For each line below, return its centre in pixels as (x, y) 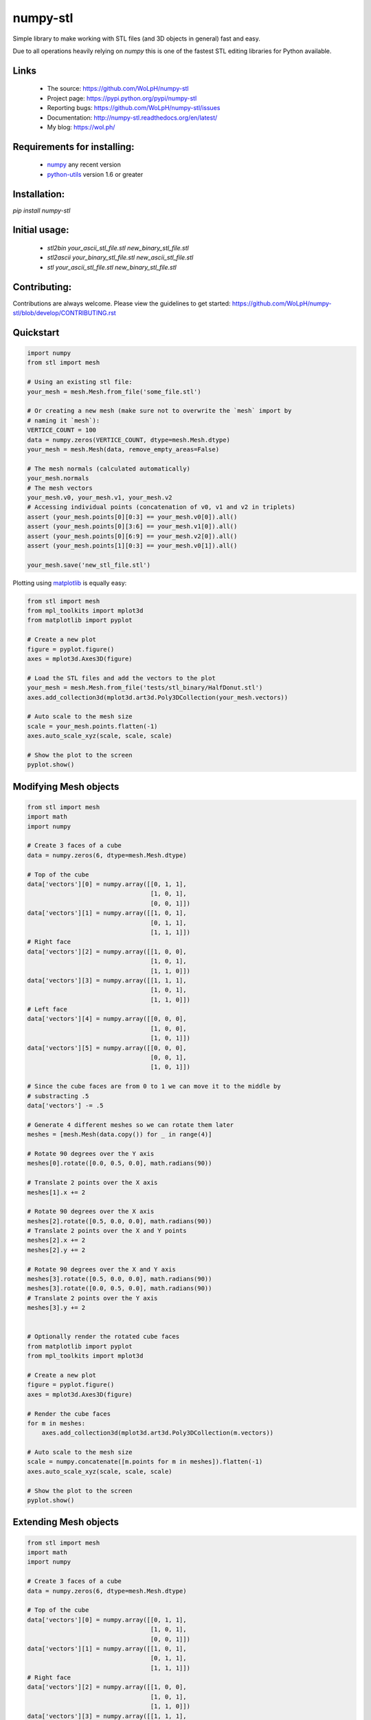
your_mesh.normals (58, 479)
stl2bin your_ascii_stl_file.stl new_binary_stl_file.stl (118, 248)
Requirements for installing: (74, 147)
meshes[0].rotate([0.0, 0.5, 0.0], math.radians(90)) (120, 1163)
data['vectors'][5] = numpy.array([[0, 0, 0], (107, 1048)
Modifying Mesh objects (66, 787)
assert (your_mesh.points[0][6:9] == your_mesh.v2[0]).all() (132, 536)
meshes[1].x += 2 (56, 1192)
